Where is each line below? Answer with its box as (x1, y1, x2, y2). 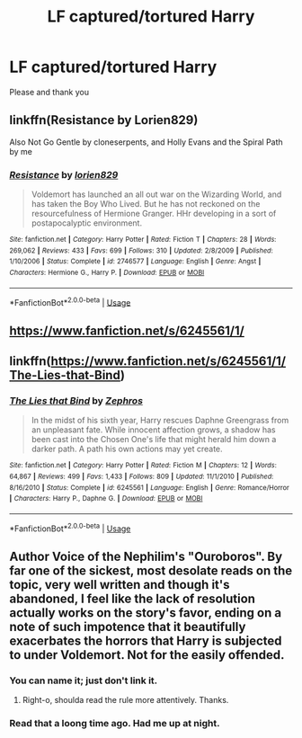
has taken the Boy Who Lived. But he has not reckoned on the (31, 199, 261, 209)
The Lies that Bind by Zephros (9, 395, 144, 407)
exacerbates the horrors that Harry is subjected (9, 634, 282, 649)
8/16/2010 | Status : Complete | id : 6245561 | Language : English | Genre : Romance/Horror (9, 483, 289, 492)
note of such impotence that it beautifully (9, 619, 246, 635)
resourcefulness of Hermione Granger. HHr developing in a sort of (31, 209, 277, 219)
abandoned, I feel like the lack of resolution (9, 591, 256, 607)
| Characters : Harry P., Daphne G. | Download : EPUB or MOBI (9, 494, 203, 503)
